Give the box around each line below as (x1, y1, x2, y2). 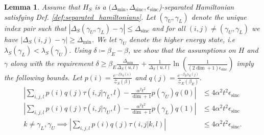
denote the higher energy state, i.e (129, 33, 235, 44)
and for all (152, 22, 185, 33)
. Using (69, 45, 91, 55)
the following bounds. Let (4, 72, 82, 82)
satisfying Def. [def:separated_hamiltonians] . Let (4, 11, 156, 22)
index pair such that (4, 22, 66, 33)
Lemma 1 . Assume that (4, 2, 80, 12)
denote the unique (191, 11, 247, 22)
